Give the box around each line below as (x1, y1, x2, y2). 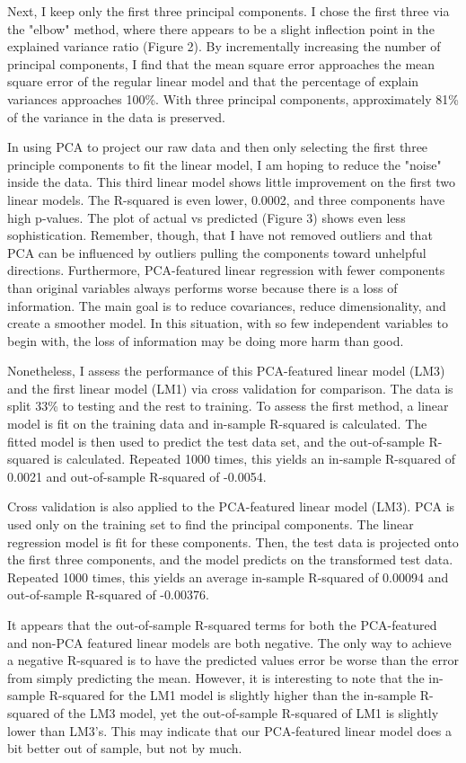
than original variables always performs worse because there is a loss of (7, 278, 398, 297)
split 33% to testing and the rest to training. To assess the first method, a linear (7, 396, 449, 415)
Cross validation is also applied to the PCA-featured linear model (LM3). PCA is (7, 497, 455, 516)
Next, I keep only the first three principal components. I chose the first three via (7, 2, 450, 20)
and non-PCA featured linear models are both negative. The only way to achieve (7, 633, 452, 652)
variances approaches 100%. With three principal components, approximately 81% (7, 89, 459, 108)
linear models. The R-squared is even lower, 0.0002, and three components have (7, 190, 445, 208)
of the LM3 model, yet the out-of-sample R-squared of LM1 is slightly (53, 703, 439, 722)
